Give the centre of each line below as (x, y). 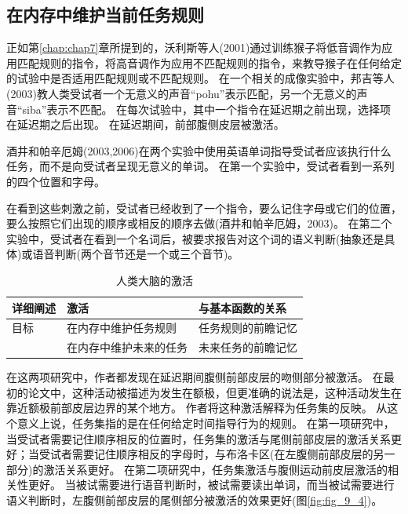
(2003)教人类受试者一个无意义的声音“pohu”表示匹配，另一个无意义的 (182, 93)
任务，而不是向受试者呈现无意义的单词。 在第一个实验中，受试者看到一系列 (200, 166)
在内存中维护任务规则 (122, 328)
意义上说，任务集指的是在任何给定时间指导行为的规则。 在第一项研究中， (206, 423)
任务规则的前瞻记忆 (248, 328)
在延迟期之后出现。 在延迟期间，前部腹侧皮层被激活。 (146, 124)
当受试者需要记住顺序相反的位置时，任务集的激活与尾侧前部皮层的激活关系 (199, 438)
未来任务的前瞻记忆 (248, 347)
